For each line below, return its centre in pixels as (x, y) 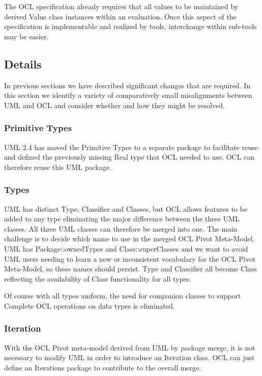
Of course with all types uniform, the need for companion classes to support (123, 296)
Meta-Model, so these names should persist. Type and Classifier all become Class (131, 269)
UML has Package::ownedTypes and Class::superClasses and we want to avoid (126, 248)
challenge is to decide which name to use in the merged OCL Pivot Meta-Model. (129, 239)
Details (23, 64)
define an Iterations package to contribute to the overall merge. (103, 367)
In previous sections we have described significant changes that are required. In (127, 85)
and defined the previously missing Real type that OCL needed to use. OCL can (129, 157)
